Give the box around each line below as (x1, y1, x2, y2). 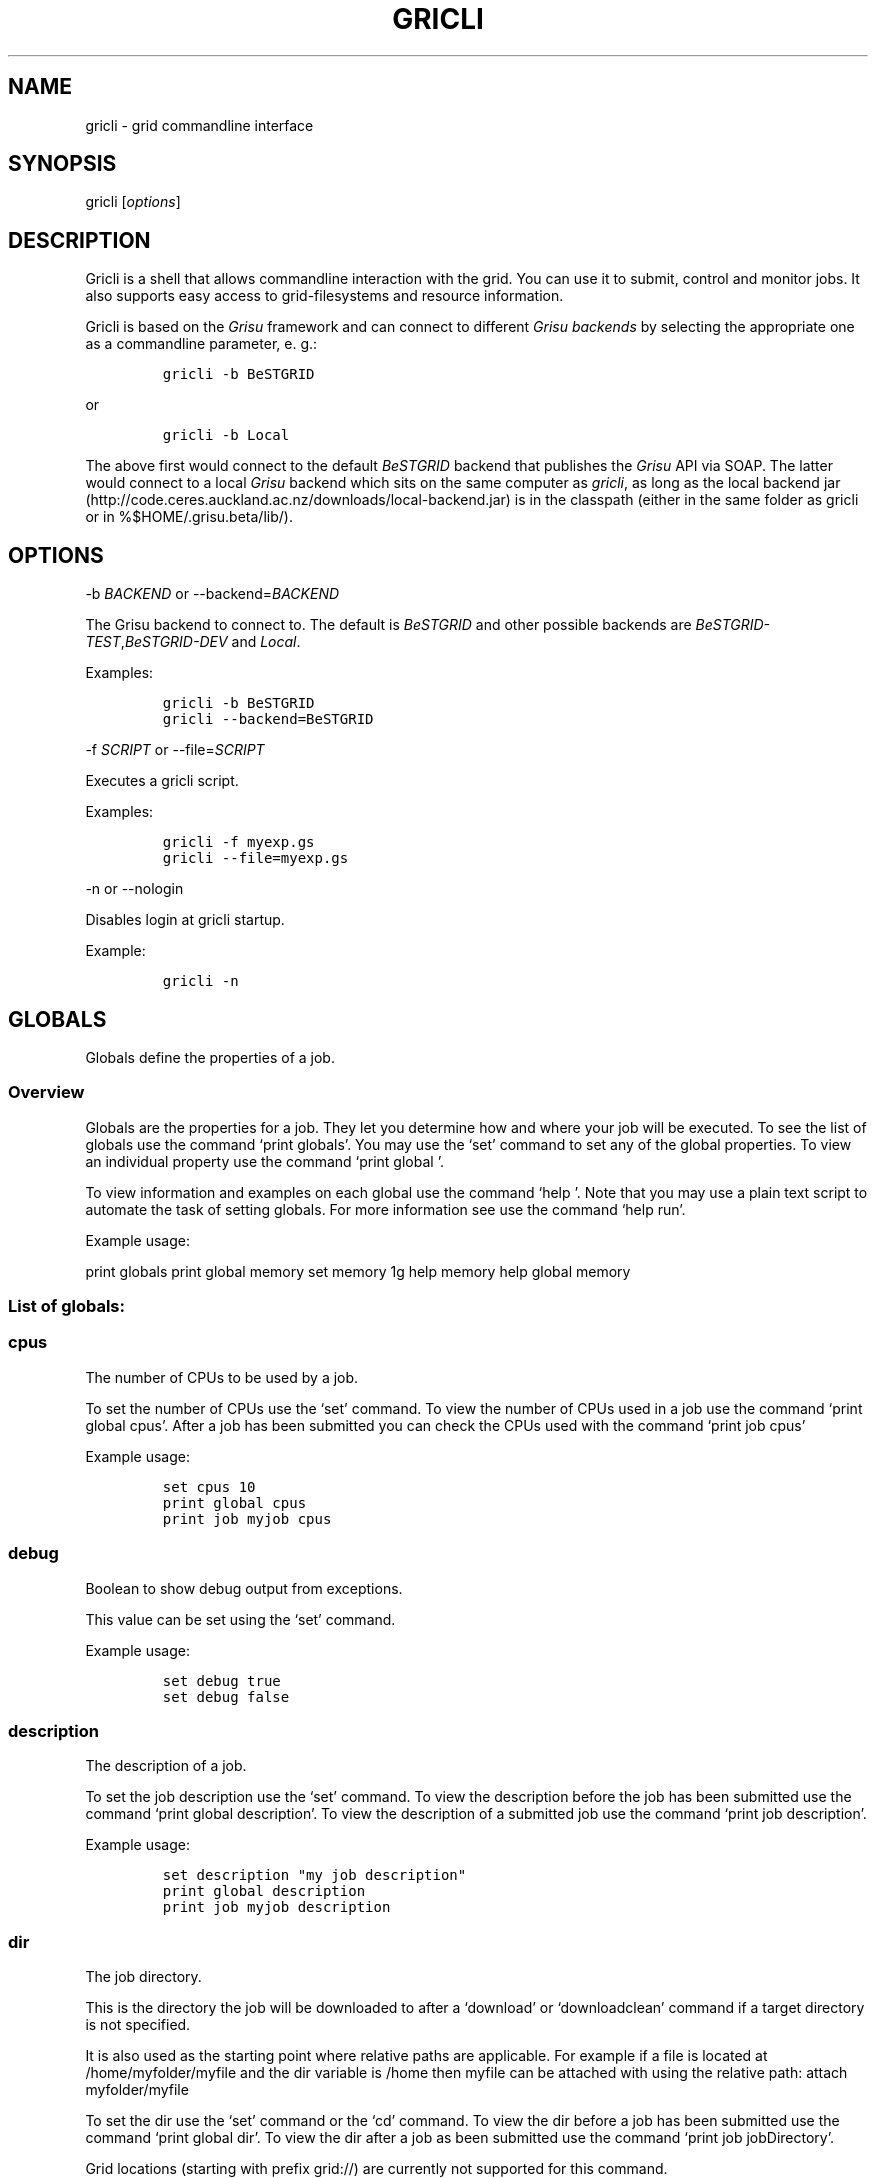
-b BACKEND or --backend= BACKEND (85, 585, 340, 603)
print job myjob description (162, 1899, 391, 1916)
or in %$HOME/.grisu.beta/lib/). (85, 508, 293, 526)
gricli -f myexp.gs (162, 834, 315, 851)
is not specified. (85, 2016, 191, 2034)
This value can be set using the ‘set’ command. (85, 1610, 396, 1628)
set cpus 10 (162, 1478, 256, 1495)
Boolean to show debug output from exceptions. (85, 1579, 403, 1597)
